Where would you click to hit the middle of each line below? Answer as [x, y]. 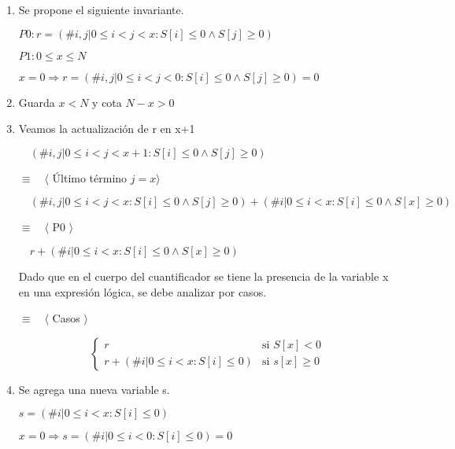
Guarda [37, 102]
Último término [90, 177]
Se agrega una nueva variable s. [94, 389]
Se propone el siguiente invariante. [101, 9]
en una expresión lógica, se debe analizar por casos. [142, 291]
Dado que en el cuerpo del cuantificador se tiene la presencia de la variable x [203, 276]
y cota [107, 102]
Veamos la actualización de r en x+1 [107, 129]
